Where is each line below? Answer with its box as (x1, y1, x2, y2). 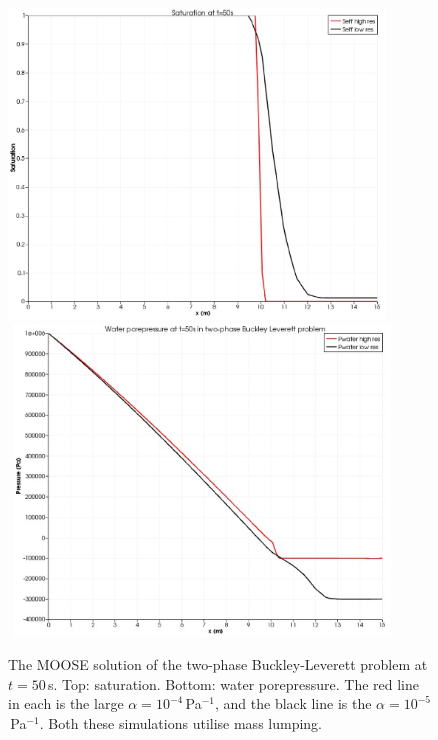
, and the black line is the (215, 693, 372, 714)
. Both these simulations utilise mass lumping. (39, 713, 322, 734)
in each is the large (8, 693, 124, 714)
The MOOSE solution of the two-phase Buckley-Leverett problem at (8, 654, 428, 675)
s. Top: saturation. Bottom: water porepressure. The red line (48, 673, 420, 694)
